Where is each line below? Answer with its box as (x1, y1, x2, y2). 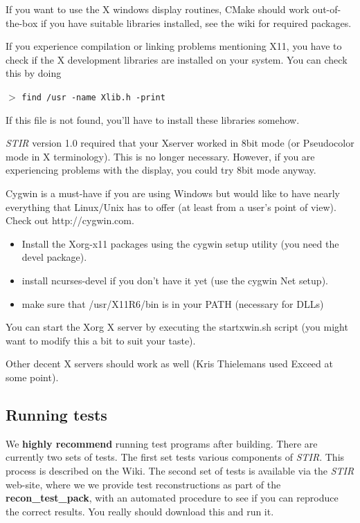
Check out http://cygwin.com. (6, 213, 134, 228)
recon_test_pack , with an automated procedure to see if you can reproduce (6, 490, 339, 505)
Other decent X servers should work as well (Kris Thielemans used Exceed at (6, 356, 333, 371)
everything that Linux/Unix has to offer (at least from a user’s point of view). (6, 199, 336, 214)
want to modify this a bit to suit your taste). (6, 333, 196, 347)
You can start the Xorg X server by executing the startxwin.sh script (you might (6, 320, 348, 334)
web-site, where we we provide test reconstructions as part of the (6, 477, 281, 491)
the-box (6, 15, 38, 30)
